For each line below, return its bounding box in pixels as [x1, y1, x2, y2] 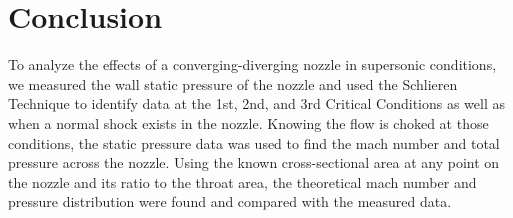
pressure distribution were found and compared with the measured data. [8, 191, 452, 212]
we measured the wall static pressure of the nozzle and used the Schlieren [8, 73, 458, 94]
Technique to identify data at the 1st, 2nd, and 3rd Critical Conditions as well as [8, 93, 506, 114]
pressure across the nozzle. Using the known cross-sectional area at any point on [8, 152, 500, 173]
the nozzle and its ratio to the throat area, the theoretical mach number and [8, 171, 477, 192]
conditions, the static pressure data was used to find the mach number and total [8, 132, 500, 153]
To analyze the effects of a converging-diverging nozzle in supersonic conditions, [8, 54, 497, 75]
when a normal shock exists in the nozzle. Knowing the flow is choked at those [8, 112, 489, 133]
